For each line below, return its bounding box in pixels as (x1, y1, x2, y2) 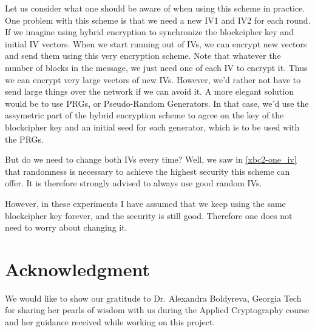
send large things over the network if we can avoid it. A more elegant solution (5, 85, 294, 98)
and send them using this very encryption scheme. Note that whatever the (5, 49, 281, 62)
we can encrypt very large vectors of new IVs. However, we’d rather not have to (5, 73, 301, 86)
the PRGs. (5, 132, 44, 145)
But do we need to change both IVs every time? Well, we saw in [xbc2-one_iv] (5, 153, 297, 166)
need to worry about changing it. (5, 221, 127, 234)
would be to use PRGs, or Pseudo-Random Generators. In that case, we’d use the (5, 97, 309, 109)
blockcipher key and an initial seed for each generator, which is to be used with (5, 120, 300, 133)
